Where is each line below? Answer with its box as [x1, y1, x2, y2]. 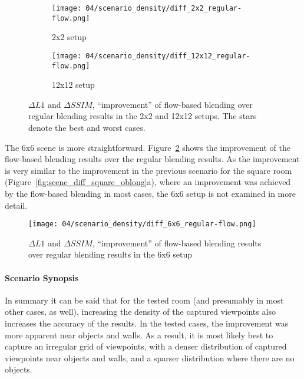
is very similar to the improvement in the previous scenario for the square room [5, 164, 292, 176]
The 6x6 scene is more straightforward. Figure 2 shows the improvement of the [5, 141, 290, 153]
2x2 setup [52, 31, 87, 43]
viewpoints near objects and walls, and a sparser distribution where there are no [5, 351, 295, 364]
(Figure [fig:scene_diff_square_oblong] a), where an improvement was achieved [5, 176, 291, 188]
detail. [5, 199, 28, 211]
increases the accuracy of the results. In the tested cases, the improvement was [5, 317, 289, 329]
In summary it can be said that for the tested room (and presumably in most [5, 294, 284, 306]
